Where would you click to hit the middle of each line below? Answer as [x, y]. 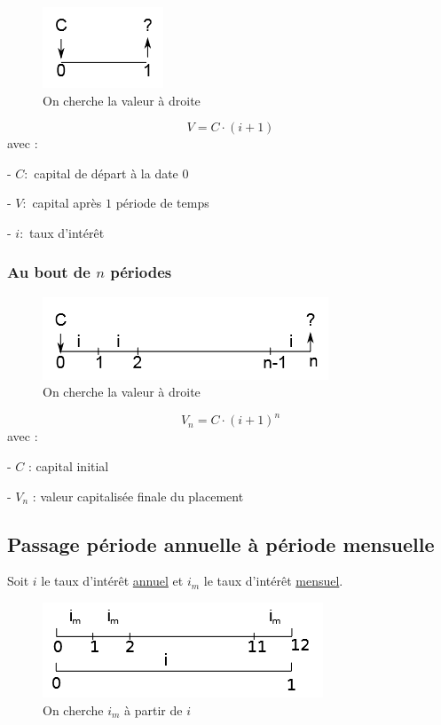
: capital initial [69, 466]
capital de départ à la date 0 [111, 173]
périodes [141, 272]
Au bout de [49, 272]
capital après [67, 203]
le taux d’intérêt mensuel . [273, 581]
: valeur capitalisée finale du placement [138, 496]
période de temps [162, 203]
